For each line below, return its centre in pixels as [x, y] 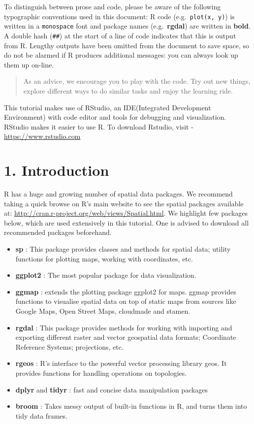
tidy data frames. [41, 415]
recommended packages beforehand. [58, 232]
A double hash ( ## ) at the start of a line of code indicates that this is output [120, 35]
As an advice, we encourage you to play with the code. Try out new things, [137, 81]
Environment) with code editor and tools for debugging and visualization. [115, 117]
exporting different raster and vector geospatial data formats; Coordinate [126, 337]
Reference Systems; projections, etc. [69, 346]
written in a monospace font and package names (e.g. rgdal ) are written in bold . [127, 26]
